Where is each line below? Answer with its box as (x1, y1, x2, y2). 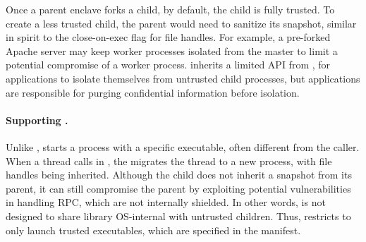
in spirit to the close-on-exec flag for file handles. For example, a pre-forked (6, 30, 331, 44)
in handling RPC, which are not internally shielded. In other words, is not (6, 195, 326, 210)
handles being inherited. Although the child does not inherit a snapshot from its (6, 167, 352, 182)
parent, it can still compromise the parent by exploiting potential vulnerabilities (6, 181, 351, 195)
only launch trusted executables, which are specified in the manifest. (6, 222, 301, 237)
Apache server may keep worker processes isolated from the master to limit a (6, 43, 338, 58)
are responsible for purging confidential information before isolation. (6, 85, 300, 99)
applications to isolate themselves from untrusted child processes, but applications (6, 71, 360, 85)
